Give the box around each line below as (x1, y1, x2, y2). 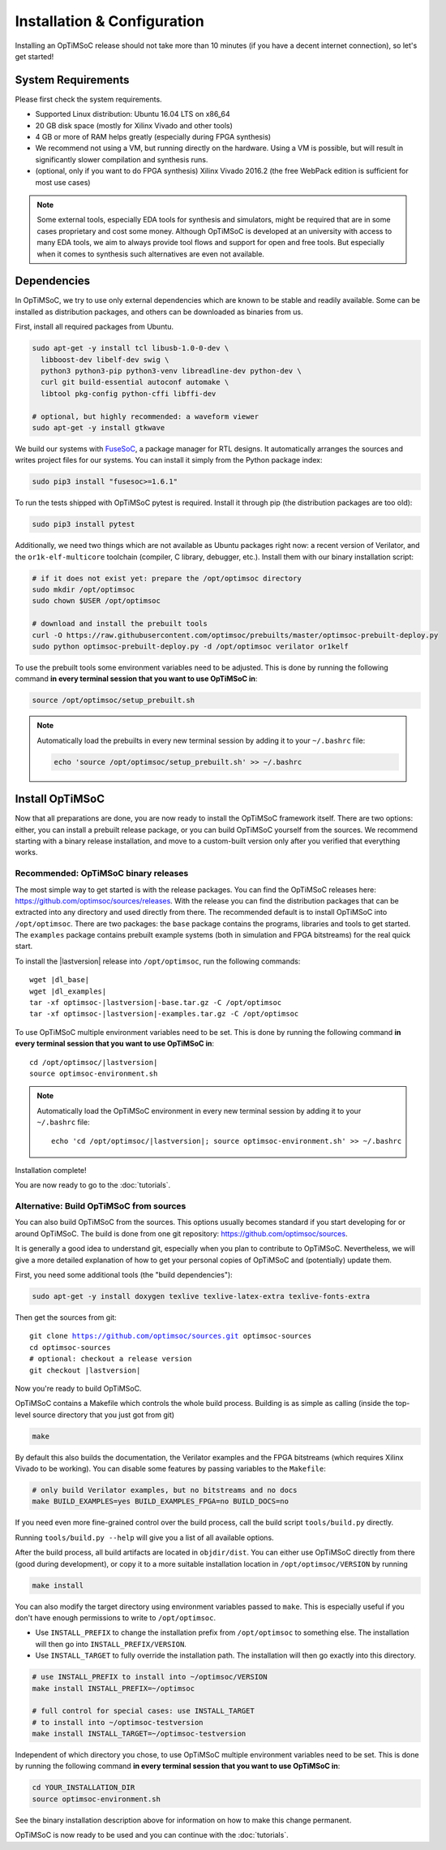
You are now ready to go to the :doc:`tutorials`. (15, 1180, 171, 1190)
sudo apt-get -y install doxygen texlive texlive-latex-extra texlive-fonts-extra (32, 1292, 371, 1300)
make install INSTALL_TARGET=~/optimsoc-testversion (32, 1729, 247, 1739)
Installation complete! (15, 1165, 87, 1175)
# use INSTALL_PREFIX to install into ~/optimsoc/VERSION (32, 1672, 268, 1682)
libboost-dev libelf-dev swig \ (41, 355, 169, 364)
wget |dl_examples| (29, 986, 107, 996)
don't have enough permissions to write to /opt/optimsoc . (15, 1612, 217, 1623)
